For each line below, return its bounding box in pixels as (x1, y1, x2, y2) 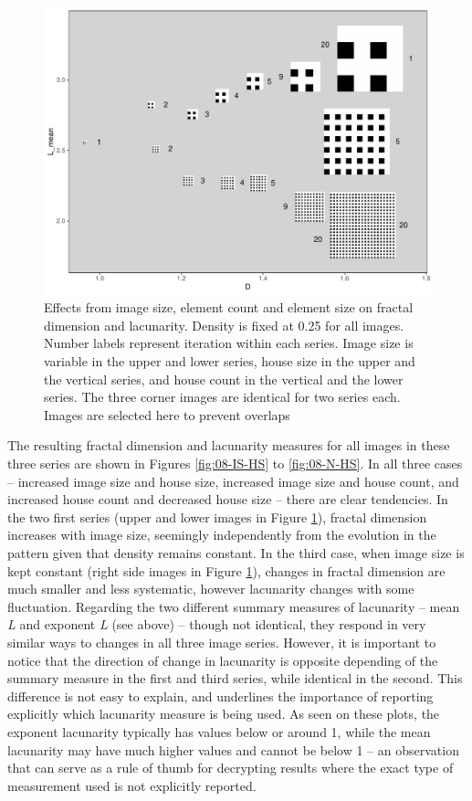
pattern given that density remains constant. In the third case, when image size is (7, 543, 465, 562)
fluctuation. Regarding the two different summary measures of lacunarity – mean (7, 596, 460, 616)
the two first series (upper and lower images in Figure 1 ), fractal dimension (7, 507, 427, 526)
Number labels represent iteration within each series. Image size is (44, 333, 414, 353)
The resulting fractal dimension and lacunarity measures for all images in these (7, 436, 450, 455)
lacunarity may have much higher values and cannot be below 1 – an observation (7, 740, 459, 759)
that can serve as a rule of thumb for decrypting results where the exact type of (7, 758, 454, 777)
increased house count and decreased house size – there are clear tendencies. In (7, 490, 448, 509)
